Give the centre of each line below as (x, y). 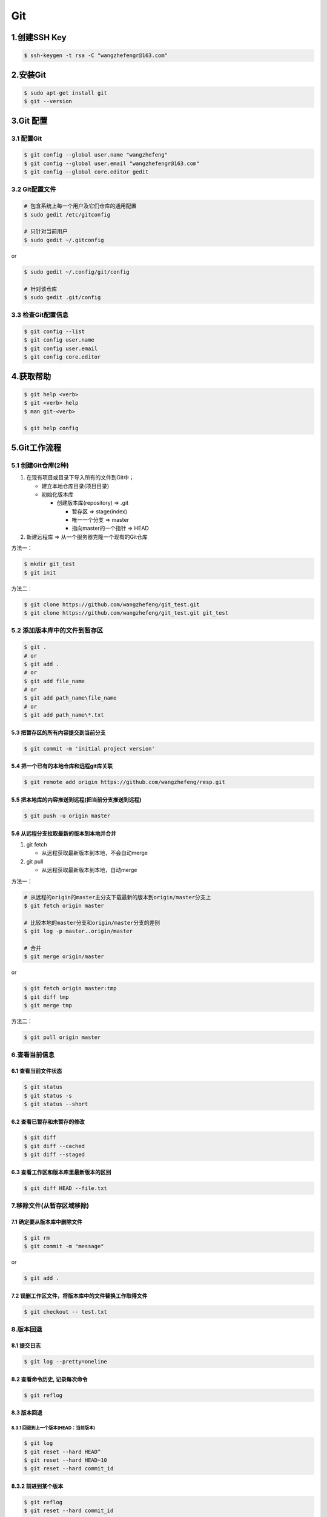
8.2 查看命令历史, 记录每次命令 (49, 1379)
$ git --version (48, 101)
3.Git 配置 (29, 120)
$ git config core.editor (62, 357)
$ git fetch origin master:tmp (71, 988)
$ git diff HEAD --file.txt (65, 1188)
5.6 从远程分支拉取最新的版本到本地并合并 (64, 833)
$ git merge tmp (48, 1005)
